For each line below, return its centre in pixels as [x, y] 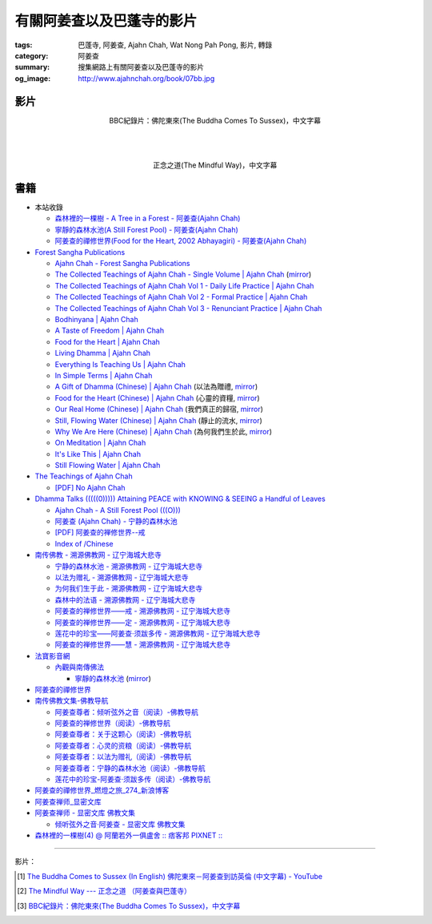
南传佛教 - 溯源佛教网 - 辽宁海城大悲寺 [98, 555]
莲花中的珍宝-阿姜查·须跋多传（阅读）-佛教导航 [133, 779]
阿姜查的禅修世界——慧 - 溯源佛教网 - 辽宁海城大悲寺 [143, 644]
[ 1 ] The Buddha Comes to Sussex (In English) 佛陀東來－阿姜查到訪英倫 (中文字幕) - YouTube [170, 876]
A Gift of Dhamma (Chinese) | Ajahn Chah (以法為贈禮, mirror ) [156, 387]
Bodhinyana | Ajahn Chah [97, 319]
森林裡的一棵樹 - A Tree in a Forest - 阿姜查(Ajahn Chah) [148, 218]
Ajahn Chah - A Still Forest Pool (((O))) [118, 510]
